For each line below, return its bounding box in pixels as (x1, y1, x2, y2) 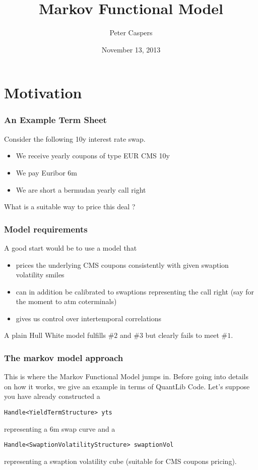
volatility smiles (16, 269, 64, 280)
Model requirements (4, 222, 88, 235)
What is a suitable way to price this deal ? (4, 201, 136, 212)
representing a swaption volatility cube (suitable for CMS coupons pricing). (4, 455, 237, 466)
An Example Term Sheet (4, 113, 107, 126)
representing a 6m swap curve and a (4, 423, 115, 434)
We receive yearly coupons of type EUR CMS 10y (16, 150, 170, 161)
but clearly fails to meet (145, 330, 219, 340)
